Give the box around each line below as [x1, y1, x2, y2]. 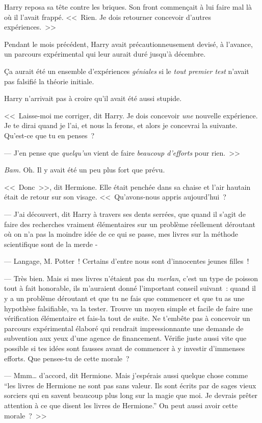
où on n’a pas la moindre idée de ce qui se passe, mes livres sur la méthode [4, 229, 239, 239]
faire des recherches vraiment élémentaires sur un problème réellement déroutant [4, 218, 255, 229]
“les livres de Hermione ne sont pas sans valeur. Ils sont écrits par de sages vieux [4, 380, 256, 390]
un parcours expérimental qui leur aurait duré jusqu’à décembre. [4, 48, 206, 59]
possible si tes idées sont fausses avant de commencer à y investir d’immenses [4, 343, 245, 354]
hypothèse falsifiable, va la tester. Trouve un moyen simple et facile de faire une [4, 303, 253, 313]
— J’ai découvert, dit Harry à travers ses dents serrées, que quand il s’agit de [4, 208, 246, 219]
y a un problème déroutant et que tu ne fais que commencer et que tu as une [4, 293, 245, 304]
